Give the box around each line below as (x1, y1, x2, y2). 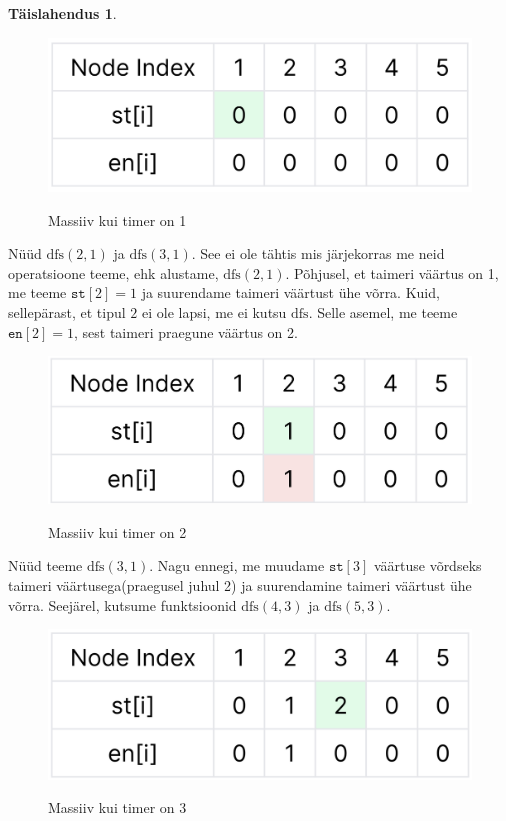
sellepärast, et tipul (8, 302, 126, 322)
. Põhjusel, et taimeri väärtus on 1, (285, 262, 499, 283)
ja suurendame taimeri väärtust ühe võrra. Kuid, (141, 282, 440, 303)
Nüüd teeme (8, 555, 83, 576)
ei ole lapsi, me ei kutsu (141, 302, 287, 322)
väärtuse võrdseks (373, 555, 482, 576)
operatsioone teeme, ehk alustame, (8, 262, 219, 283)
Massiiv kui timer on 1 (48, 209, 187, 230)
